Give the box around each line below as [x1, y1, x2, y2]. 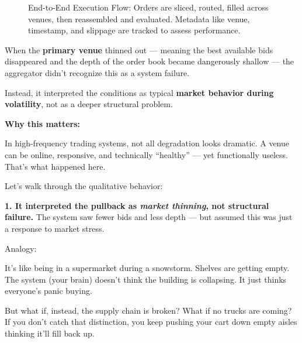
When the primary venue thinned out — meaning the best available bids [5, 43, 273, 56]
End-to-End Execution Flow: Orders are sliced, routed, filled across [28, 1, 269, 13]
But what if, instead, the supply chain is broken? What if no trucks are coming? [5, 304, 292, 316]
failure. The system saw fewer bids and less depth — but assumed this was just [5, 211, 293, 223]
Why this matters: [5, 117, 80, 129]
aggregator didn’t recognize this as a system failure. [5, 66, 190, 78]
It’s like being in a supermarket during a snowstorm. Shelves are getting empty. [5, 262, 290, 274]
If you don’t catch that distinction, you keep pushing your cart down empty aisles [5, 315, 297, 328]
